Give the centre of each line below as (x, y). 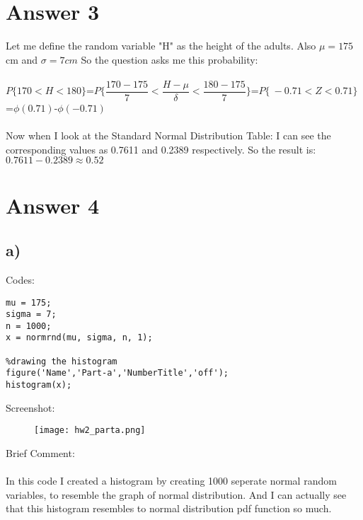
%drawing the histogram (62, 361)
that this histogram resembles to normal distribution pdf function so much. (169, 508)
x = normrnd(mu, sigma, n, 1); (79, 338)
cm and (22, 59)
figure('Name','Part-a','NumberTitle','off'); (117, 373)
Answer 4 (53, 205)
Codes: (20, 279)
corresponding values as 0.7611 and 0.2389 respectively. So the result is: (161, 149)
